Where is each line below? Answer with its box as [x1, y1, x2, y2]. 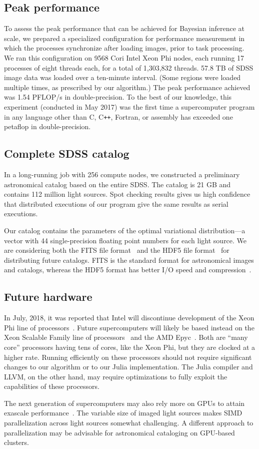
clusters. [4, 437, 29, 447]
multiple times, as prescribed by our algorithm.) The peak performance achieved [4, 82, 250, 92]
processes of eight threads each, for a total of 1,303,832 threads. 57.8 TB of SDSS [4, 62, 253, 73]
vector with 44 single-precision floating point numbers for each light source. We [4, 235, 247, 245]
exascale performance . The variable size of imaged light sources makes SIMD [4, 407, 242, 418]
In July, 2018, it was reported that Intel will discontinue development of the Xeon [4, 312, 254, 323]
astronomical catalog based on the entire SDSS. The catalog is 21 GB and [4, 179, 231, 189]
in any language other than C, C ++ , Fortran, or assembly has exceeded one [4, 111, 233, 122]
